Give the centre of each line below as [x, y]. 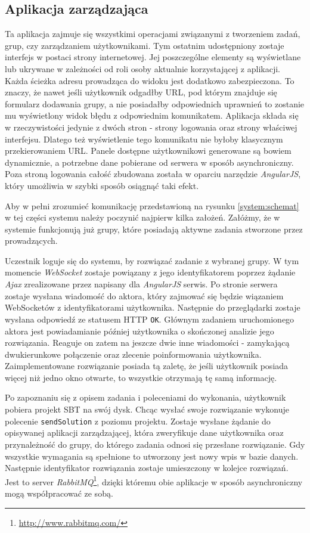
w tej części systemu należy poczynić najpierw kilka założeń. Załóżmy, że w [142, 217]
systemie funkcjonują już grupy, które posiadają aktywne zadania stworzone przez [154, 229]
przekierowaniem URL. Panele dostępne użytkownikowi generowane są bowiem [148, 151]
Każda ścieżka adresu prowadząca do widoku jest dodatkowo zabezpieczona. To [150, 80]
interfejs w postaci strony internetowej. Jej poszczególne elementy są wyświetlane [153, 57]
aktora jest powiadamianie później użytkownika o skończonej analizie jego [139, 331]
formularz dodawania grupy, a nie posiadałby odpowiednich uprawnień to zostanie [155, 103]
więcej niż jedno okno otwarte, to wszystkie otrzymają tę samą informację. [141, 377]
